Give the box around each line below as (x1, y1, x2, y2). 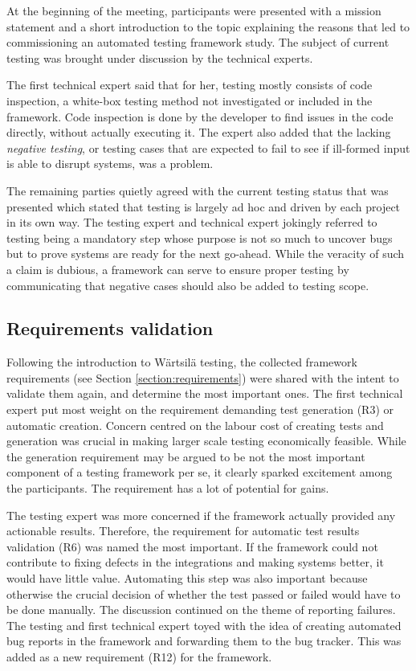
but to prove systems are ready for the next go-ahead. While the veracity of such (6, 245, 405, 262)
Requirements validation (6, 316, 214, 341)
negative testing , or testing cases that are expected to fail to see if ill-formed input (6, 139, 410, 156)
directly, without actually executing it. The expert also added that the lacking (6, 124, 391, 141)
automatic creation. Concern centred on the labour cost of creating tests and (6, 416, 384, 433)
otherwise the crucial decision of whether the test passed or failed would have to (6, 585, 401, 602)
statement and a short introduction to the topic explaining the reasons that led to (6, 18, 410, 35)
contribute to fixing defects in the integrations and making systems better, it (6, 554, 384, 571)
